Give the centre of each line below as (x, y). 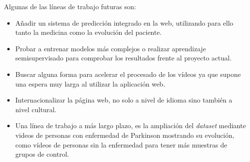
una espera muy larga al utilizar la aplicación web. (90, 83)
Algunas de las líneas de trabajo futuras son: (70, 6)
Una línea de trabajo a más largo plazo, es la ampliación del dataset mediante (131, 125)
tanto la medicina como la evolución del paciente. (88, 32)
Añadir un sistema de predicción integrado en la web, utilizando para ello (124, 22)
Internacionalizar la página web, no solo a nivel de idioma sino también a (124, 100)
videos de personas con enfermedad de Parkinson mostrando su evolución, (125, 135)
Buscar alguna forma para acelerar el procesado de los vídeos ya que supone (128, 74)
